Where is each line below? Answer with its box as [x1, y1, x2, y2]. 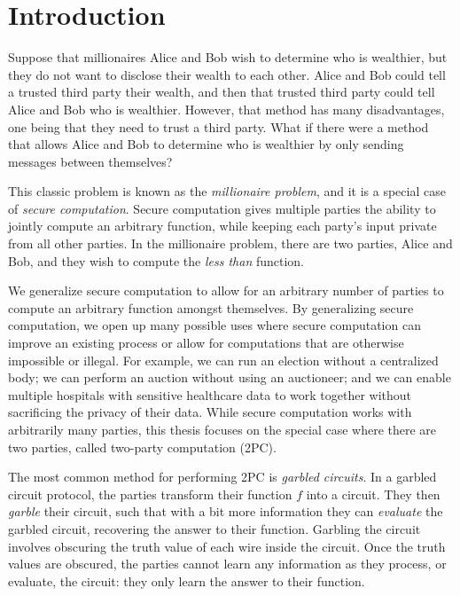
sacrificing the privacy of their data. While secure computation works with [8, 403, 412, 421]
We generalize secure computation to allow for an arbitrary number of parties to [8, 281, 444, 300]
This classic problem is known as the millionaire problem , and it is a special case [8, 182, 446, 200]
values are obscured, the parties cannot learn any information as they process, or [8, 554, 447, 573]
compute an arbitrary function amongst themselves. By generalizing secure [8, 298, 414, 317]
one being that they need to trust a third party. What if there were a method [8, 117, 429, 136]
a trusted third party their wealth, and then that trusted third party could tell [8, 82, 435, 101]
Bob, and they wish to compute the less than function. [8, 251, 304, 270]
